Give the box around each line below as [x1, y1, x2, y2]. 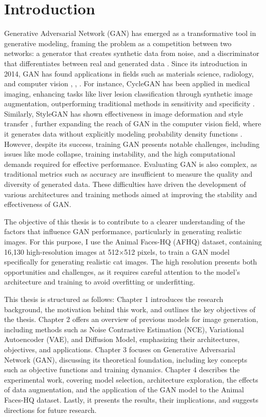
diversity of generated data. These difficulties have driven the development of [4, 179, 246, 189]
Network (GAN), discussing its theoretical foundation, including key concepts [4, 354, 248, 365]
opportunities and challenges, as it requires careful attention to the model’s [4, 266, 240, 277]
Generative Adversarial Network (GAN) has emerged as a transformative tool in [4, 28, 256, 39]
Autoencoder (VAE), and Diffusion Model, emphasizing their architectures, [4, 334, 240, 345]
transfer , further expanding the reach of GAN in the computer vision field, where [4, 118, 261, 129]
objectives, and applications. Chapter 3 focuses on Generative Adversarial [4, 344, 235, 354]
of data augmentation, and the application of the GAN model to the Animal [4, 384, 244, 395]
